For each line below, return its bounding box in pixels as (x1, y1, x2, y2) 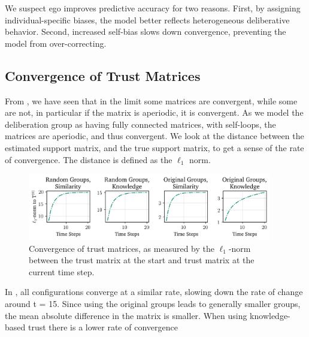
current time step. (29, 265, 95, 278)
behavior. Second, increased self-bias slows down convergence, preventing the (5, 25, 286, 38)
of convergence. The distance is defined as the (5, 153, 172, 166)
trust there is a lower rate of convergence (28, 321, 178, 333)
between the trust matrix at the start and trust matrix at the (29, 254, 255, 266)
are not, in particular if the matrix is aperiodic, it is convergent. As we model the (5, 106, 304, 119)
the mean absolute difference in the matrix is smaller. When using (5, 309, 247, 321)
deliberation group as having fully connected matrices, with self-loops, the (5, 118, 276, 130)
